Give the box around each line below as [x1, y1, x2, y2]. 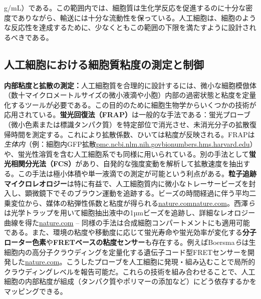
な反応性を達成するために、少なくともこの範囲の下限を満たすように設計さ [4, 22, 249, 33]
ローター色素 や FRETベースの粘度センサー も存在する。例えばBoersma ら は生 [4, 237, 256, 247]
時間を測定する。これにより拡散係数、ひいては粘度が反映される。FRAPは [11, 129, 255, 139]
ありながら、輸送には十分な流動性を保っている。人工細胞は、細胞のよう [18, 12, 256, 23]
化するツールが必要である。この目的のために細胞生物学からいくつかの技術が [4, 99, 256, 110]
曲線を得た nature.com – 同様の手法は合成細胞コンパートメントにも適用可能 [4, 217, 250, 227]
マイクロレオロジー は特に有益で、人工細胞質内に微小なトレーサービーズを [4, 178, 249, 188]
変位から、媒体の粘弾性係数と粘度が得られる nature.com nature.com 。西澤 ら [11, 197, 255, 208]
